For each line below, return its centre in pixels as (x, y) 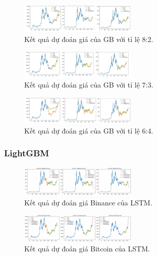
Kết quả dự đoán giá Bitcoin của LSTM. (87, 249)
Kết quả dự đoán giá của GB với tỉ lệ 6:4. (89, 130)
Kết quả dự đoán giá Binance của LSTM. (88, 202)
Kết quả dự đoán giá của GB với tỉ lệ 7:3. (89, 84)
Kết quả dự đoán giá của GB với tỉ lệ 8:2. (89, 39)
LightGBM (27, 153)
